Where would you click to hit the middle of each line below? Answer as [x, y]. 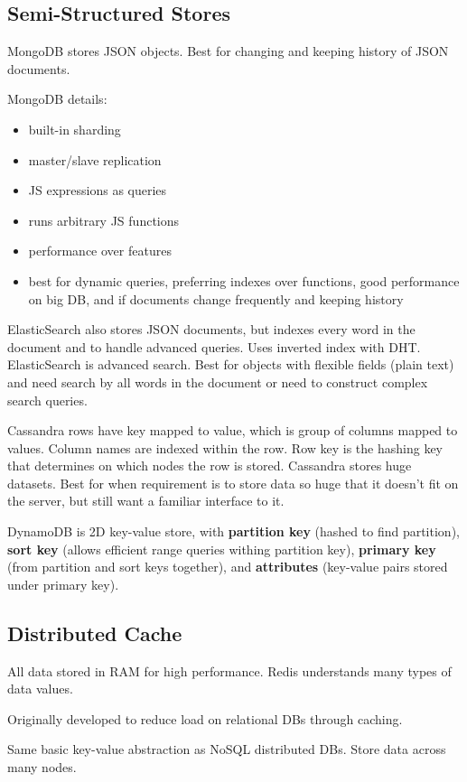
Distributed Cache [95, 633]
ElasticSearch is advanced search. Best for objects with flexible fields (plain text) [231, 364]
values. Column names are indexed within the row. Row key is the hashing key [225, 447]
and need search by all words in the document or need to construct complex [218, 382]
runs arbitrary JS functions [104, 220]
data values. [40, 689]
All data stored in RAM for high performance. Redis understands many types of [229, 670]
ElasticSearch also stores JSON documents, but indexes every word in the [211, 329]
